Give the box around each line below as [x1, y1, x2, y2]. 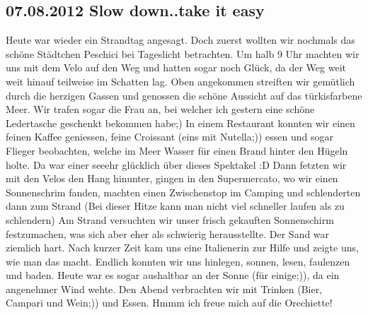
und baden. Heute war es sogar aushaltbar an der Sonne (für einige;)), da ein [6, 268, 340, 283]
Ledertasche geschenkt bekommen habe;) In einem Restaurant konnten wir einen [6, 115, 355, 130]
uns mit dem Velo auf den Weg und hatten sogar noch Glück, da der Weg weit [6, 60, 346, 75]
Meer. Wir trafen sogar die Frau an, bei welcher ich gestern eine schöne [6, 102, 315, 117]
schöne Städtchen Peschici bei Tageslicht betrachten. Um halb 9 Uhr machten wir [6, 46, 360, 61]
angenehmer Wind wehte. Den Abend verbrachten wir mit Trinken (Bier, [6, 281, 323, 296]
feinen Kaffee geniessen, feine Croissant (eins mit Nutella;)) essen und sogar [6, 129, 334, 144]
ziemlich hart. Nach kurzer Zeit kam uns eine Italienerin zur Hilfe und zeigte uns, [6, 240, 359, 255]
